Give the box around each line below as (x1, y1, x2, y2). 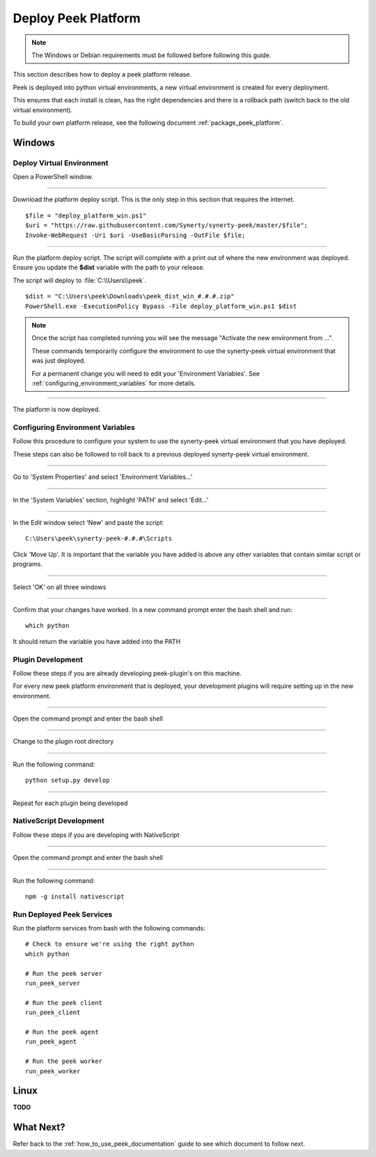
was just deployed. (31, 356, 86, 365)
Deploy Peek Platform (13, 10, 141, 26)
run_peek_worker (25, 1067, 81, 1075)
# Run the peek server (25, 970, 103, 977)
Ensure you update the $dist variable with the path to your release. (13, 263, 205, 272)
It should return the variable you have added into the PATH (13, 637, 181, 645)
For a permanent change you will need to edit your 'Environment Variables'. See (31, 369, 260, 378)
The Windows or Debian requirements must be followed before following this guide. (31, 51, 272, 59)
